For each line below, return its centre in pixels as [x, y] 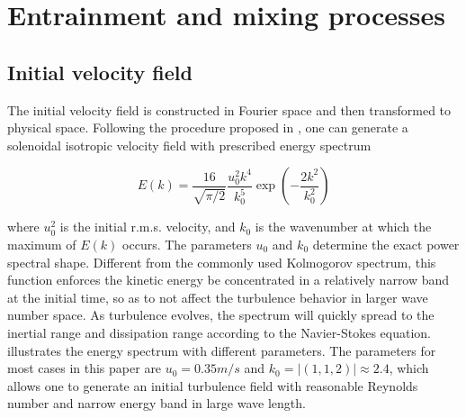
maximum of [42, 244]
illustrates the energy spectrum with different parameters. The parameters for [222, 350]
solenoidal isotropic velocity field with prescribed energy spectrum [189, 145]
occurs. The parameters [187, 244]
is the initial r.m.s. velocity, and [148, 227]
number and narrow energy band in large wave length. [157, 403]
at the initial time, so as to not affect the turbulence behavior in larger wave [218, 297]
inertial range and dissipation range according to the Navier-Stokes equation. [220, 332]
